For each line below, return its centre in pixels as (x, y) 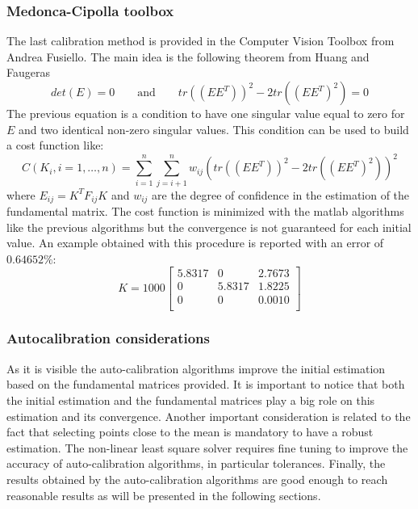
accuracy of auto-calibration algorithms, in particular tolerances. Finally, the (196, 463)
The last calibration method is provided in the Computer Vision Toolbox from (201, 41)
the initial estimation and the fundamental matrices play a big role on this (191, 400)
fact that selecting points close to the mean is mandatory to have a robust (190, 432)
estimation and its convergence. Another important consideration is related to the (209, 416)
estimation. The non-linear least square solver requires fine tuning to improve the (207, 447)
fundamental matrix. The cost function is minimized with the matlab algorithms (205, 211)
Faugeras (28, 72)
